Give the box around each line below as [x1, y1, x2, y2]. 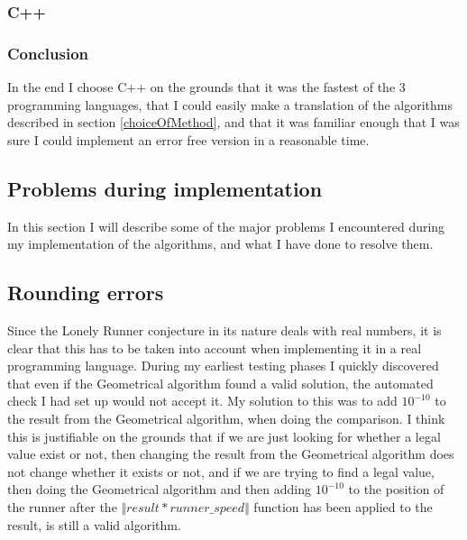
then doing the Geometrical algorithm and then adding [7, 480, 311, 499]
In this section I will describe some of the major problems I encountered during [7, 216, 445, 235]
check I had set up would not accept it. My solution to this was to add [7, 391, 398, 410]
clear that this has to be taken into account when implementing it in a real [7, 338, 422, 357]
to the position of [348, 480, 444, 499]
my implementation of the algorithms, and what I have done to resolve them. [7, 234, 434, 253]
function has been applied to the [253, 497, 433, 516]
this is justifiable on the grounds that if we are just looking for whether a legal [7, 426, 441, 445]
